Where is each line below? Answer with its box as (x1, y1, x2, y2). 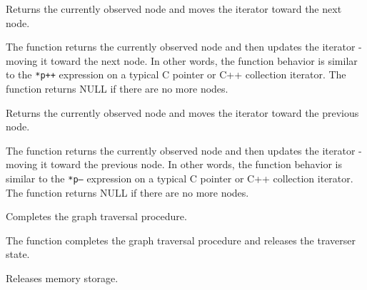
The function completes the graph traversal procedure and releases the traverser (6, 232, 356, 247)
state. (6, 247, 30, 261)
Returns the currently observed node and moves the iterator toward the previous (6, 105, 359, 120)
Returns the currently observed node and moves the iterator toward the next (6, 1, 342, 16)
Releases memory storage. (6, 271, 119, 286)
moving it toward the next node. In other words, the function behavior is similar (6, 53, 358, 68)
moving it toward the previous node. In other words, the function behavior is (6, 157, 343, 172)
